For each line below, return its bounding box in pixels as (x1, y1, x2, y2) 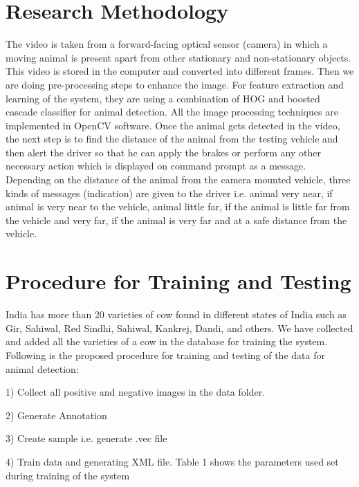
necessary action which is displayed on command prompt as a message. (6, 158, 306, 173)
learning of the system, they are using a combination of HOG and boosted (6, 91, 320, 105)
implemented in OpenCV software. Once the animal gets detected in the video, (6, 118, 340, 132)
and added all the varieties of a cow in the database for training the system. (6, 334, 328, 349)
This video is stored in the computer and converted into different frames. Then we (6, 64, 354, 78)
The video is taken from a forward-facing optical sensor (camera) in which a (6, 37, 328, 51)
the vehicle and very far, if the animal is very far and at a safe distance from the (6, 212, 347, 227)
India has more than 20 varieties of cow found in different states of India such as (6, 307, 347, 322)
